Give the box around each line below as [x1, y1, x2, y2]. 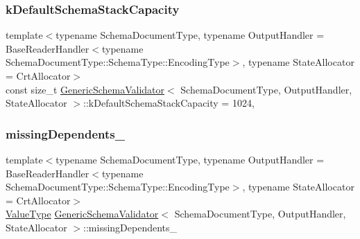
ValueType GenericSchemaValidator [6, 206, 159, 221]
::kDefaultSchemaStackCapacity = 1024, [83, 96, 255, 110]
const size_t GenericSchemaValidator [6, 82, 164, 96]
